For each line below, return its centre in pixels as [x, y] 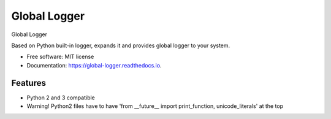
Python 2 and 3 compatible [61, 98]
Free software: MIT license [60, 57]
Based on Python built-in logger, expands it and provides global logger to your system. [121, 45]
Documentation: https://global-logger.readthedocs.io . [94, 65]
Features [29, 83]
